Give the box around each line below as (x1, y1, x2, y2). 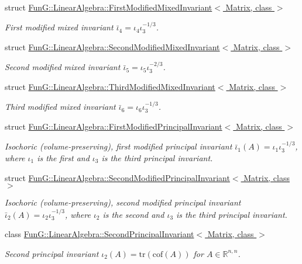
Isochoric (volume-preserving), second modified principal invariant (5, 196, 241, 209)
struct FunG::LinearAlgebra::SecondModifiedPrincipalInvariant (5, 171, 230, 183)
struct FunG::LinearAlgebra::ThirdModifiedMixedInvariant (5, 81, 215, 92)
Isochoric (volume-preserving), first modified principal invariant (5, 140, 232, 152)
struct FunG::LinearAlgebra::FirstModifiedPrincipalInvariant (5, 120, 222, 132)
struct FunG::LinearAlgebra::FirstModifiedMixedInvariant (5, 1, 212, 13)
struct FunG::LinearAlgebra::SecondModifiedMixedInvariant (5, 41, 220, 53)
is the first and (37, 152, 90, 164)
